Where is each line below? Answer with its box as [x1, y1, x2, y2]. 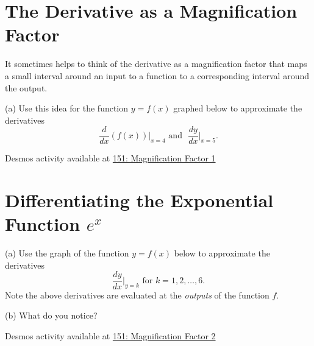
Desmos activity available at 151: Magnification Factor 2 [5, 329, 216, 342]
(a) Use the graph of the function [5, 247, 129, 259]
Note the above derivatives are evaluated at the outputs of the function [5, 288, 269, 301]
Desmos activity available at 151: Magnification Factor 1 [5, 152, 216, 164]
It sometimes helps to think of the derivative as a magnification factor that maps [5, 57, 307, 70]
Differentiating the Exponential [5, 188, 274, 213]
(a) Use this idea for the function [5, 102, 129, 115]
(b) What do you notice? [5, 309, 98, 322]
